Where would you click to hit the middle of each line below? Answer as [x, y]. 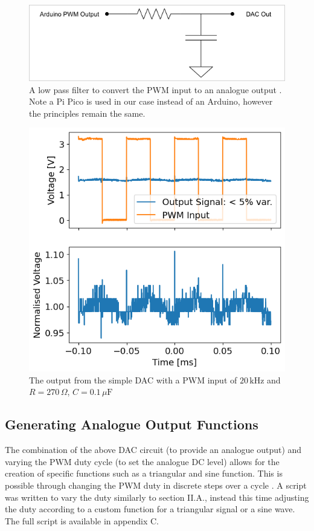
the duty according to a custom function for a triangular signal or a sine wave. [150, 509]
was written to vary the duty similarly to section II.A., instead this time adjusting [157, 497]
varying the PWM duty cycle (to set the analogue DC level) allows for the [142, 461]
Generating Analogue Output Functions [132, 424]
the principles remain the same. [87, 113]
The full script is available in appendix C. [82, 520]
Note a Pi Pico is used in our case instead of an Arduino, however [151, 101]
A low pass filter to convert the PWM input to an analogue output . [155, 89]
